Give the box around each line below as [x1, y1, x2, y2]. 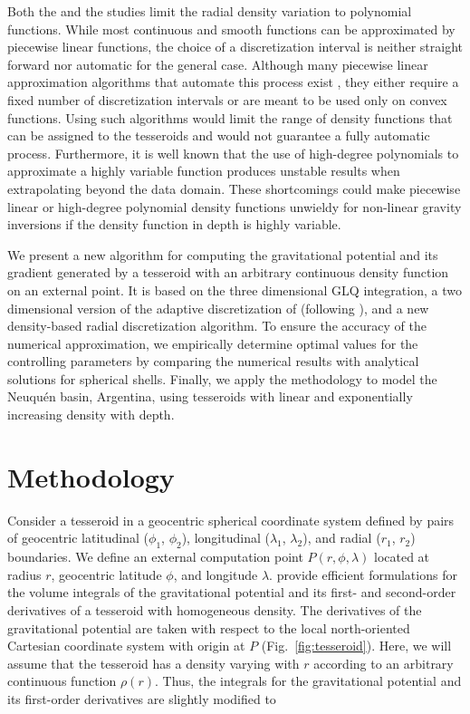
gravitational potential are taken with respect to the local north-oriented [7, 618, 410, 637]
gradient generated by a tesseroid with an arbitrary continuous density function [7, 263, 449, 282]
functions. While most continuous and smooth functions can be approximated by [7, 19, 456, 38]
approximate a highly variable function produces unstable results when [7, 161, 400, 180]
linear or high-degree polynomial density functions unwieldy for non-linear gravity [7, 197, 462, 216]
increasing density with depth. [7, 405, 175, 424]
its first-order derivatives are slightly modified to [7, 689, 276, 708]
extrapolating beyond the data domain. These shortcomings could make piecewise [7, 178, 461, 198]
